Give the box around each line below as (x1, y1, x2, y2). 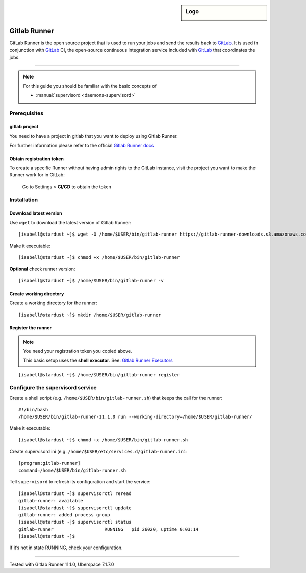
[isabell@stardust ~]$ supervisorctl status (18, 519, 132, 525)
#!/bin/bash (18, 407, 48, 412)
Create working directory (9, 291, 64, 297)
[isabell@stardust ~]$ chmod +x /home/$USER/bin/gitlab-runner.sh (18, 437, 188, 443)
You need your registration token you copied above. (23, 348, 132, 354)
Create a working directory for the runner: (9, 300, 97, 306)
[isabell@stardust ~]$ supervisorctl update (18, 505, 132, 511)
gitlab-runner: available (18, 498, 84, 504)
